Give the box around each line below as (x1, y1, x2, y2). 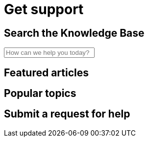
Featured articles (4, 66, 89, 79)
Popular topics (4, 87, 76, 100)
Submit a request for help (4, 108, 130, 120)
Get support (4, 1, 84, 18)
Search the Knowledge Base (4, 26, 145, 39)
